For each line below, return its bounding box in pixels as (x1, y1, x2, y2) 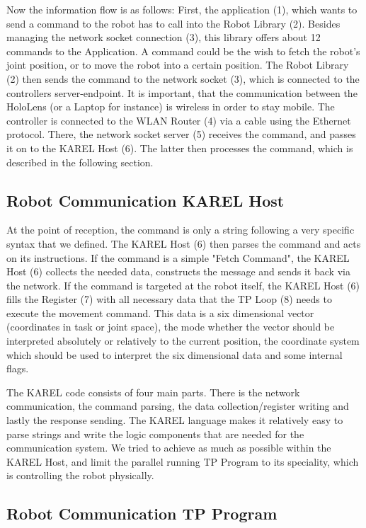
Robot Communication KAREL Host (6, 189, 285, 211)
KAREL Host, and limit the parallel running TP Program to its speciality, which (6, 454, 359, 469)
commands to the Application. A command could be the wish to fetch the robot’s (6, 43, 360, 58)
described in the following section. (6, 154, 154, 169)
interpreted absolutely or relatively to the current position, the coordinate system (6, 333, 360, 348)
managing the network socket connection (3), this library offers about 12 (6, 30, 321, 45)
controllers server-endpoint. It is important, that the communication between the (6, 85, 358, 100)
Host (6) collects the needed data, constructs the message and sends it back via (6, 264, 350, 279)
